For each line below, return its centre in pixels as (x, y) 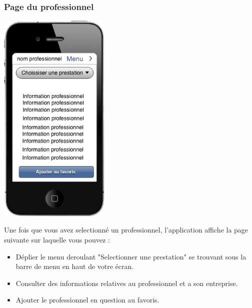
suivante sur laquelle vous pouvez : (57, 240)
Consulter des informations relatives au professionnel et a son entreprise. (127, 283)
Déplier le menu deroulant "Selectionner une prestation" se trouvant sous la (131, 256)
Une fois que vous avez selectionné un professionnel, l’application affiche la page (126, 230)
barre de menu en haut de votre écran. (75, 266)
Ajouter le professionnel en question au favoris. (87, 300)
